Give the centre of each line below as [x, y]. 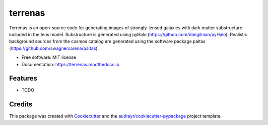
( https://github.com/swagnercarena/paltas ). [54, 48]
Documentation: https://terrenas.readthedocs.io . [71, 64]
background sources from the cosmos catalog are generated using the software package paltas [107, 42]
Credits [21, 104]
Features [23, 78]
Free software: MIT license [49, 57]
